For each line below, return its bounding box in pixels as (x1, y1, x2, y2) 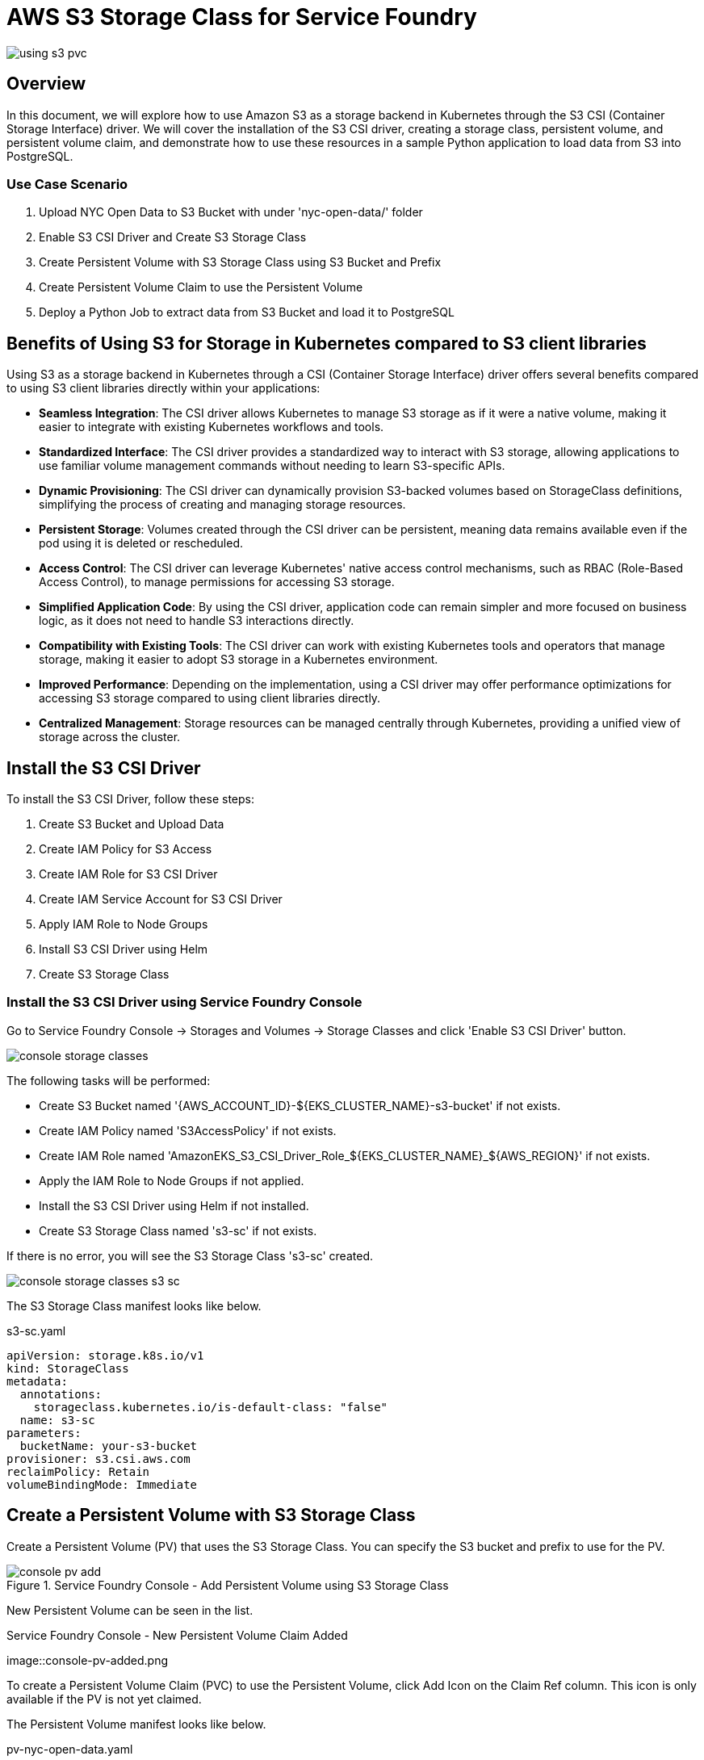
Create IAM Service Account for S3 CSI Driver (39, 892, 283, 907)
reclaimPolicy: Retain (6, 1465, 150, 1478)
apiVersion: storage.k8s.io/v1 (6, 1348, 204, 1362)
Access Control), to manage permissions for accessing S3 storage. (39, 575, 395, 589)
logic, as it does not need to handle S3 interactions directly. (39, 614, 354, 628)
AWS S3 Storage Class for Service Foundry (6, 3, 477, 31)
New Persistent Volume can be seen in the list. (6, 1603, 254, 1617)
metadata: (6, 1374, 68, 1388)
